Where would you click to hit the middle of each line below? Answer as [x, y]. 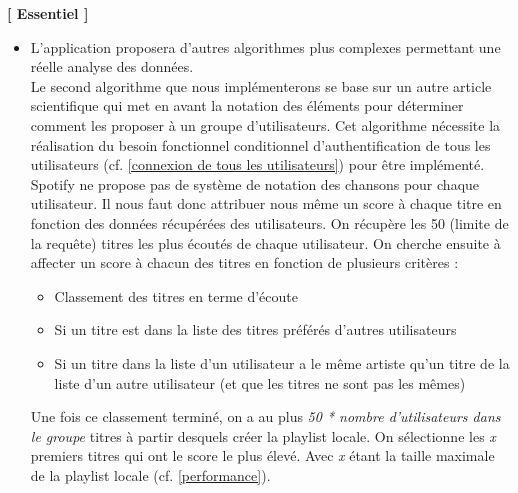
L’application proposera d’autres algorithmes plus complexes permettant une [265, 46]
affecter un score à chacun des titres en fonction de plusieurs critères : [244, 262]
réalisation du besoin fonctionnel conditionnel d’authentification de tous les [260, 144]
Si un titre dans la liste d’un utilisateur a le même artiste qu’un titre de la [282, 362]
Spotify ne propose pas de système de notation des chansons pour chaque [255, 183]
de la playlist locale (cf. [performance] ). [150, 474]
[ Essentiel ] [48, 13]
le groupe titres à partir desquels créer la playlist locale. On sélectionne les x [263, 435]
